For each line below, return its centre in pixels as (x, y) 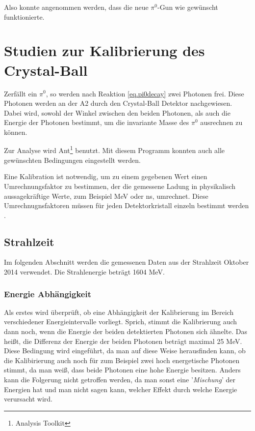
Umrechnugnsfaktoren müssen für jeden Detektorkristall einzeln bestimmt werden (127, 205)
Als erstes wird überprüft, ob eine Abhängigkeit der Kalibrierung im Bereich (119, 312)
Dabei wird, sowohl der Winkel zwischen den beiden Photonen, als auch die (117, 112)
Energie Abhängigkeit (48, 293)
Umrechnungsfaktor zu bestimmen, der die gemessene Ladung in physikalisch (120, 186)
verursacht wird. (28, 399)
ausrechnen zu (221, 122)
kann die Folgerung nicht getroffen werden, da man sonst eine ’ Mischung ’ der (120, 380)
